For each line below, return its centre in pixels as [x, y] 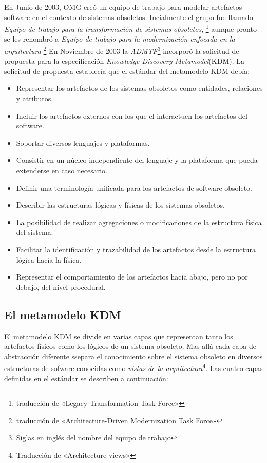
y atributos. [35, 98]
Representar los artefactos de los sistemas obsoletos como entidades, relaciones [139, 88]
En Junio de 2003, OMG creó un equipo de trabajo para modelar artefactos [123, 7]
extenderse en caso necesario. [62, 170]
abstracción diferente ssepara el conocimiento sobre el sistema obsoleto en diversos [133, 356]
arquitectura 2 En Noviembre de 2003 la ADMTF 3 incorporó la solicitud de [122, 50]
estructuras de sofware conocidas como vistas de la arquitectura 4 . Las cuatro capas [133, 367]
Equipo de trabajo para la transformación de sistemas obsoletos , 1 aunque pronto [130, 28]
